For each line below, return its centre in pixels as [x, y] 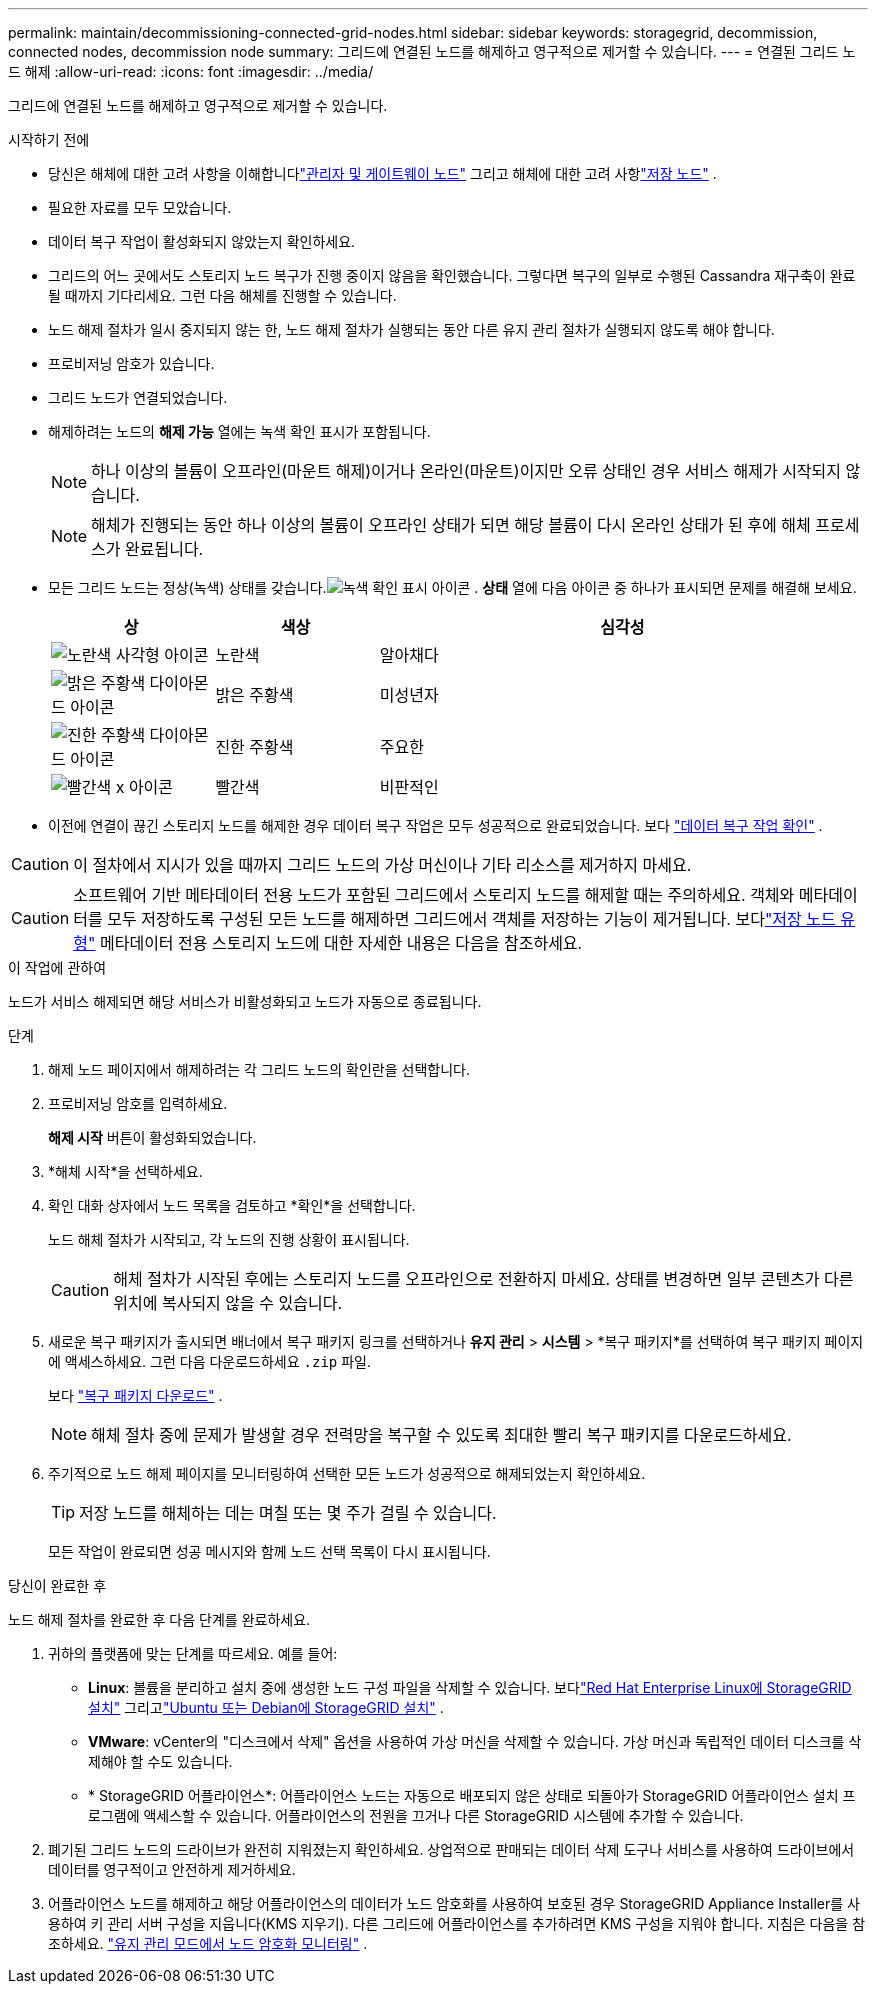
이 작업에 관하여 [57, 967]
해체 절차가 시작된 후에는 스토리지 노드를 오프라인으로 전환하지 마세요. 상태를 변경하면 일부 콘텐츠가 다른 [483, 1279]
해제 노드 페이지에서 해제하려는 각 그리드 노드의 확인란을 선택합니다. [259, 1069]
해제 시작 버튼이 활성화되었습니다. [152, 1137]
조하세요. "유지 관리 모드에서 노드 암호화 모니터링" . [208, 1943]
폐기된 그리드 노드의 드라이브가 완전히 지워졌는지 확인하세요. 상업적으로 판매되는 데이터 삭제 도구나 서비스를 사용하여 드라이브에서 [451, 1849]
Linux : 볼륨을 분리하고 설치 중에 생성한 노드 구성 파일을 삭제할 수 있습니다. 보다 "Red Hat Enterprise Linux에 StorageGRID [470, 1687]
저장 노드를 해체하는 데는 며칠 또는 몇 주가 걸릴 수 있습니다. [288, 1513]
